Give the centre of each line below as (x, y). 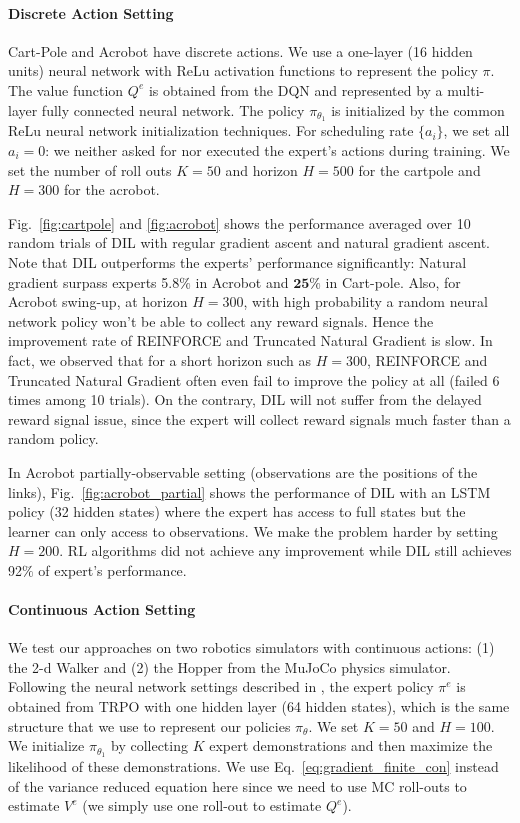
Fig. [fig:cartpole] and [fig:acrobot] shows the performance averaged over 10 (239, 222)
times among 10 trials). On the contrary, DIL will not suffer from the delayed (245, 399)
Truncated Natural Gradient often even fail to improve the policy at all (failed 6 (254, 379)
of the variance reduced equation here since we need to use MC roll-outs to (237, 785)
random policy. (53, 438)
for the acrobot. (111, 189)
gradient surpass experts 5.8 (94, 281)
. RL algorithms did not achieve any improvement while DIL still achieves (285, 550)
